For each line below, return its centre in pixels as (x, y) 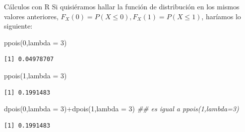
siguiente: (18, 26)
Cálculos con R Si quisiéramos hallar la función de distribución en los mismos (122, 6)
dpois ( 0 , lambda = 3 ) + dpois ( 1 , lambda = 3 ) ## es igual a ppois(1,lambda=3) (122, 109)
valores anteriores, (31, 16)
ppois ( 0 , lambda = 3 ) (35, 42)
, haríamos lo (221, 16)
